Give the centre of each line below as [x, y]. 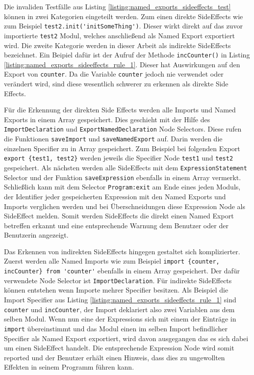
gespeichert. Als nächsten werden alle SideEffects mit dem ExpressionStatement [126, 167]
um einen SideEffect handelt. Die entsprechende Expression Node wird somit [119, 348]
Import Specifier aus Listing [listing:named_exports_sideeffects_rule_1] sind [120, 300]
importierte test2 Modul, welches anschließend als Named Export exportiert [119, 35]
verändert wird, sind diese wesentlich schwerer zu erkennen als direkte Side [116, 83]
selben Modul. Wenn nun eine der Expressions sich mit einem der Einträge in [120, 319]
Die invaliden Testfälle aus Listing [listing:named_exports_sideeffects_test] [117, 6]
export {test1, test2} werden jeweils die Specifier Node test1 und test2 [119, 158]
